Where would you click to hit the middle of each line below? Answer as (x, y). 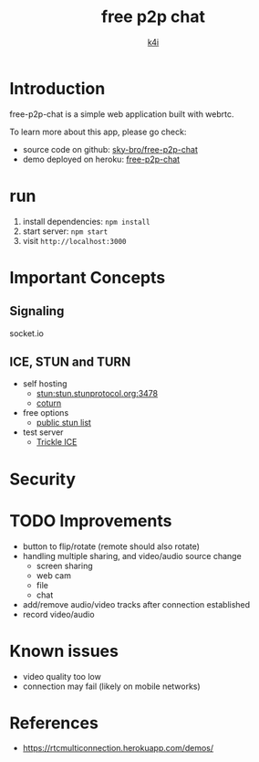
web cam (53, 575)
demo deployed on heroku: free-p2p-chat (101, 159)
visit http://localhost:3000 (74, 240)
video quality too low (62, 676)
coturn (49, 403)
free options (46, 413)
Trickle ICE (57, 442)
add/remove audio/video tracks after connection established (136, 604)
